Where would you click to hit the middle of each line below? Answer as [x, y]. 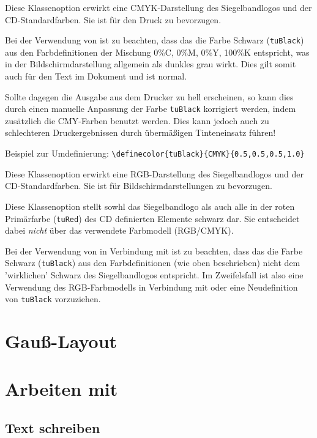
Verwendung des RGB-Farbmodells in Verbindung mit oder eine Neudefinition [151, 287]
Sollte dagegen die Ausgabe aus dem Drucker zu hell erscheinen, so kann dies [149, 96]
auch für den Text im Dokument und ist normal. [96, 76]
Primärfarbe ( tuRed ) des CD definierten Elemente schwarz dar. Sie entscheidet [152, 218]
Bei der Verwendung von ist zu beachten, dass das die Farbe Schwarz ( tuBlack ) [155, 40]
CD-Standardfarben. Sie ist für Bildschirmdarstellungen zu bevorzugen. [139, 186]
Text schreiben [53, 427]
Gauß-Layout [61, 341]
